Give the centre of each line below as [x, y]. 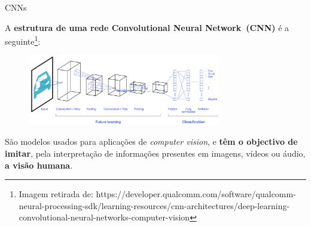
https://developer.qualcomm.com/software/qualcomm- [196, 194]
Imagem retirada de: [56, 194]
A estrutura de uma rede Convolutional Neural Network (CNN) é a [147, 27]
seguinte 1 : [23, 40]
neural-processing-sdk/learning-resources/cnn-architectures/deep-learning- [154, 205]
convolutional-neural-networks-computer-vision [104, 217]
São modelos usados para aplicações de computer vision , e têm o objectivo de [151, 142]
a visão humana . [39, 165]
